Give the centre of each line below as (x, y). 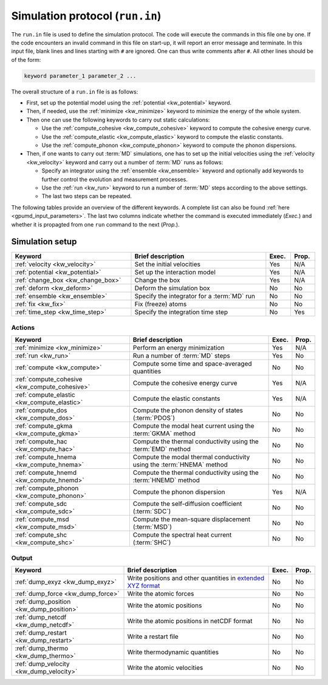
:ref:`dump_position (43, 601)
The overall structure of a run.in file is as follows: (75, 92)
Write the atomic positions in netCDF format (190, 621)
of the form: (26, 60)
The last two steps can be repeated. (87, 196)
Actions (23, 327)
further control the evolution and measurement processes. (114, 179)
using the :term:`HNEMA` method (180, 465)
